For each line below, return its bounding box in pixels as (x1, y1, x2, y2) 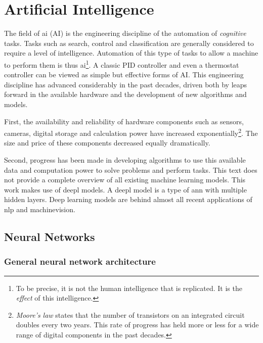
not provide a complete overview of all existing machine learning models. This (4, 174, 246, 185)
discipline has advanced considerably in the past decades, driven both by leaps (4, 79, 247, 89)
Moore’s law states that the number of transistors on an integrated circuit (16, 309, 245, 320)
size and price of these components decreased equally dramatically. (4, 137, 210, 148)
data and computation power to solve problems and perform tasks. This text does (4, 164, 257, 175)
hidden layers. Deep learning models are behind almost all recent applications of (4, 194, 252, 205)
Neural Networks (4, 228, 95, 244)
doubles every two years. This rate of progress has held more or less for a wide (16, 319, 259, 330)
